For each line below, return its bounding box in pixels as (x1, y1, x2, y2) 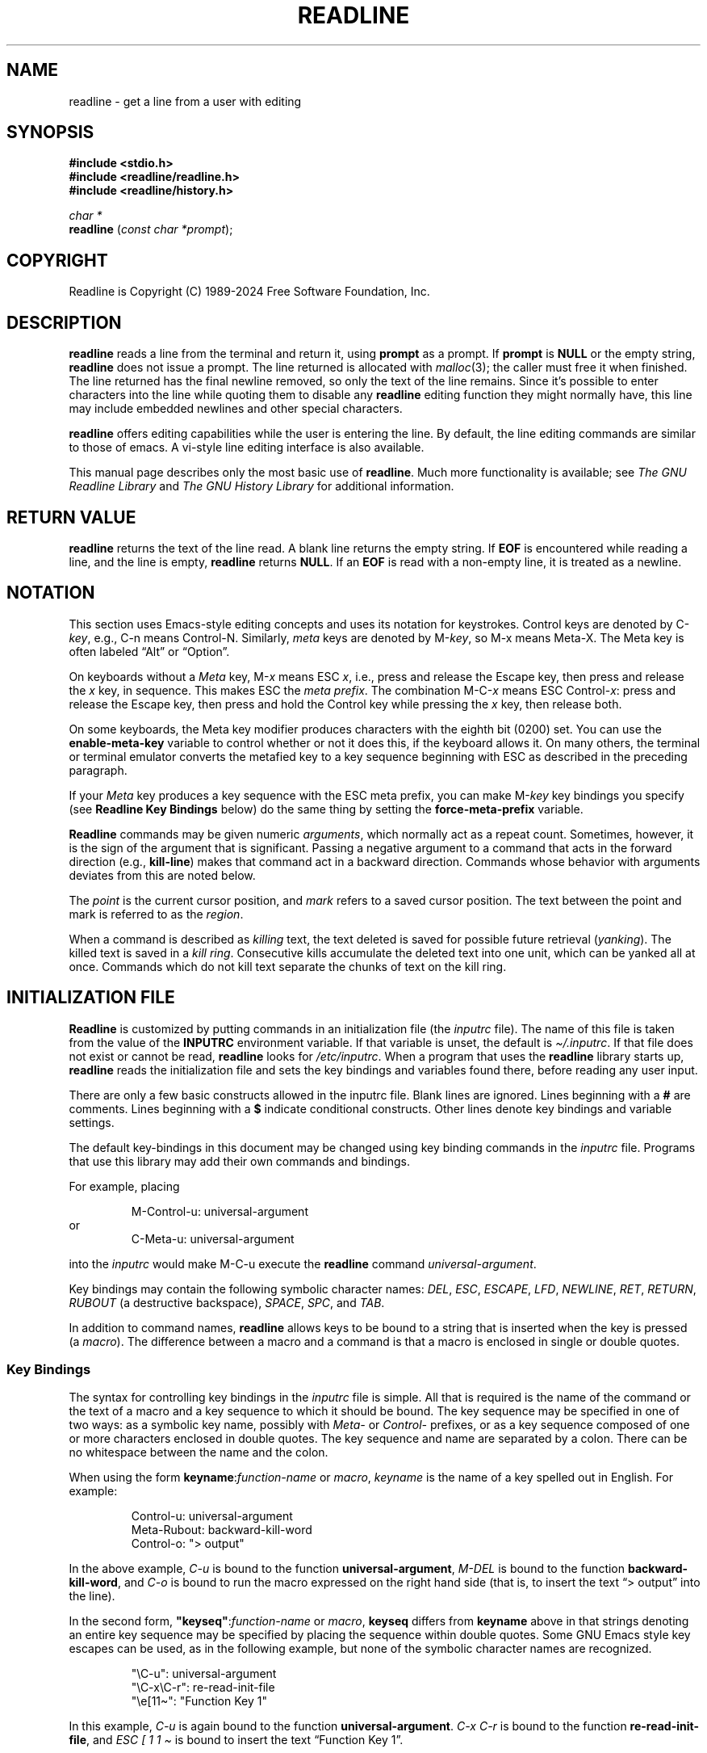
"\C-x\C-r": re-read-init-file (131, 1680, 275, 1695)
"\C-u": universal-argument (131, 1667, 277, 1681)
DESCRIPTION (6, 312, 122, 333)
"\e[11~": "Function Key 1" (131, 1694, 267, 1709)
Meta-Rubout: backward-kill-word (131, 1523, 312, 1537)
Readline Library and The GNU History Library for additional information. (69, 479, 454, 494)
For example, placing (69, 1179, 180, 1193)
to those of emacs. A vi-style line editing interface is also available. (69, 440, 425, 455)
